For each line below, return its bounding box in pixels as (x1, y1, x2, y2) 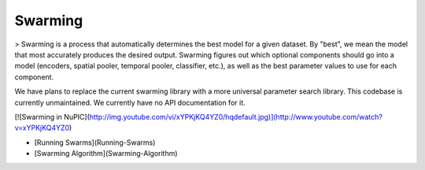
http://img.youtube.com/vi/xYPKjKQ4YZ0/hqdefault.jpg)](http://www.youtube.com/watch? (89, 112, 383, 121)
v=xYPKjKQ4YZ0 (14, 123, 70, 133)
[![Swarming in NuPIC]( (14, 112, 91, 121)
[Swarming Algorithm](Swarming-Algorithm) (34, 149, 178, 158)
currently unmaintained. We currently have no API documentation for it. (14, 98, 246, 107)
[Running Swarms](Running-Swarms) (34, 138, 156, 147)
